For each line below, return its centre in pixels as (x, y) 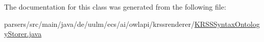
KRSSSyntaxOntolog (227, 24)
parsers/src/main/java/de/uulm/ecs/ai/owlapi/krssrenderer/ (99, 24)
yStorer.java (23, 34)
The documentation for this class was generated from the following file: (115, 7)
